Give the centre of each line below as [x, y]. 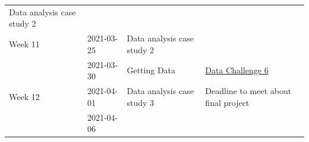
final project [227, 102]
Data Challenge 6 [237, 70]
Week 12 [24, 96]
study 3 [141, 102]
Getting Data [151, 70]
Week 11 [24, 43]
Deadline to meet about [248, 91]
